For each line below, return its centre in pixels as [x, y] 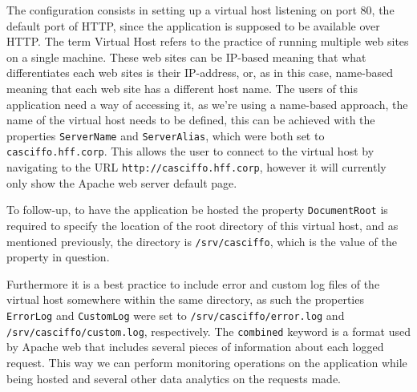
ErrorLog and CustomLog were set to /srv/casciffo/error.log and [176, 315]
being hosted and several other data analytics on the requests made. [174, 378]
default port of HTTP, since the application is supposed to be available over [193, 25]
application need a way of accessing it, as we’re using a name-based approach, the [207, 104]
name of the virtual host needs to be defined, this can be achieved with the [191, 120]
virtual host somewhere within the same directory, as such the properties [185, 299]
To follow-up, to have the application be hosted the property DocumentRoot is [197, 210]
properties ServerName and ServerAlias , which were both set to [166, 135]
